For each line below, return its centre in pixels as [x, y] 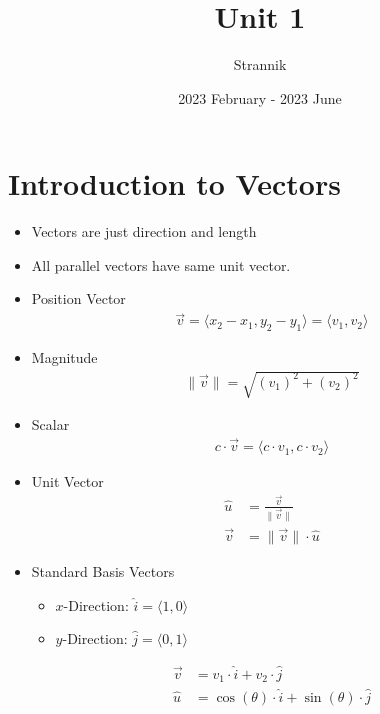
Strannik [260, 64]
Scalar [50, 424]
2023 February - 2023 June [260, 97]
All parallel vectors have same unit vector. [161, 264]
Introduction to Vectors [174, 183]
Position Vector [78, 298]
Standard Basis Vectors [103, 570]
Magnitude [64, 357]
